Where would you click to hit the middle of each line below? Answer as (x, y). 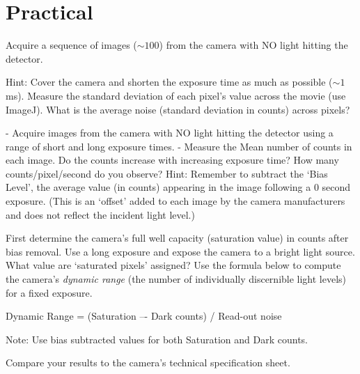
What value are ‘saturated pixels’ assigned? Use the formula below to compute (173, 265)
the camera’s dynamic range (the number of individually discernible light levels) (176, 279)
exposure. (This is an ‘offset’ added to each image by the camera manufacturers (175, 201)
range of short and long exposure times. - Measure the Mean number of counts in (179, 146)
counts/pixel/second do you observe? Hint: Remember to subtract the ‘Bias (167, 173)
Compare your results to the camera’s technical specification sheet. (148, 363)
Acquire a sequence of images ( (71, 45)
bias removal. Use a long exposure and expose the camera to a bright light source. (180, 251)
